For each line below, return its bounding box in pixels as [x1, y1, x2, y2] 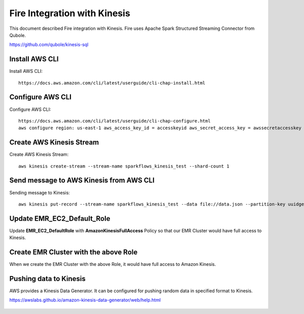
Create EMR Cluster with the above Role [9, 248, 138, 257]
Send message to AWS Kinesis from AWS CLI [9, 176, 155, 185]
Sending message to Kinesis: [9, 189, 70, 195]
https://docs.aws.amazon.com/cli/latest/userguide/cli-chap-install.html [18, 80, 206, 86]
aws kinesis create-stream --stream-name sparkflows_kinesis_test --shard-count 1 [18, 163, 230, 169]
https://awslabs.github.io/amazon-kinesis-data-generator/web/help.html [9, 297, 161, 303]
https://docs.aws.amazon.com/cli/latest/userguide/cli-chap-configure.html [18, 118, 211, 124]
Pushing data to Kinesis [9, 274, 86, 283]
